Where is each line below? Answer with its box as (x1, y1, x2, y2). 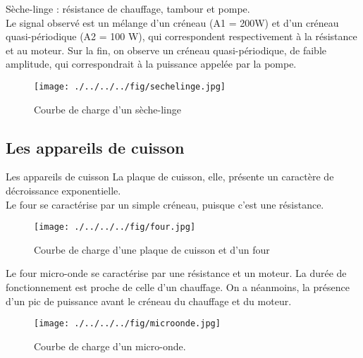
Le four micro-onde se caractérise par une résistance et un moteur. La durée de (6, 266, 347, 280)
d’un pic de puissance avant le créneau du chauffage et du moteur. (6, 293, 292, 308)
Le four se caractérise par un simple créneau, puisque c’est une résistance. (6, 197, 324, 211)
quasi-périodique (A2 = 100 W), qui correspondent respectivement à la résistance (6, 29, 357, 44)
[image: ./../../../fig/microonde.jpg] (34, 319, 221, 329)
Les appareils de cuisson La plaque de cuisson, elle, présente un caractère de (6, 169, 334, 184)
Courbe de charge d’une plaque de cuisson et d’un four (34, 242, 270, 257)
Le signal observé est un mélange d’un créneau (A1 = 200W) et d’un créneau (6, 15, 339, 30)
